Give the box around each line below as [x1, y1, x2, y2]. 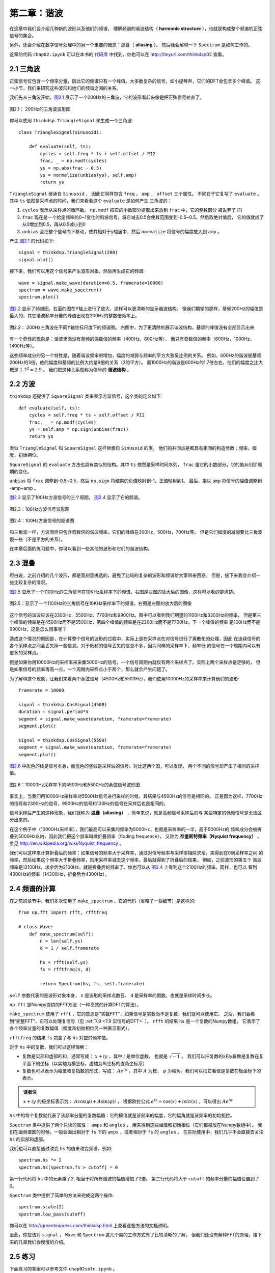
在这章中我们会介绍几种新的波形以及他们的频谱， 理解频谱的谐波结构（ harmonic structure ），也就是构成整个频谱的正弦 [9, 25, 263, 32]
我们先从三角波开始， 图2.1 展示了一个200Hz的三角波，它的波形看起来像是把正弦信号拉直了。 [9, 94, 205, 100]
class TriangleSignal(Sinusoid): [18, 129, 102, 135]
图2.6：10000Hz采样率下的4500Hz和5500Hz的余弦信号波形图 [9, 782, 140, 788]
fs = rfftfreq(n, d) [40, 966, 91, 973]
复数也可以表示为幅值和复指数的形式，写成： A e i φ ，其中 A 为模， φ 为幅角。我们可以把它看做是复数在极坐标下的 [22, 1067, 261, 1074]
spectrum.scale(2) [18, 1204, 65, 1210]
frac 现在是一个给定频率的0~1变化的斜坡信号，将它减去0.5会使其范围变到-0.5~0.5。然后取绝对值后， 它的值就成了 [22, 214, 264, 220]
